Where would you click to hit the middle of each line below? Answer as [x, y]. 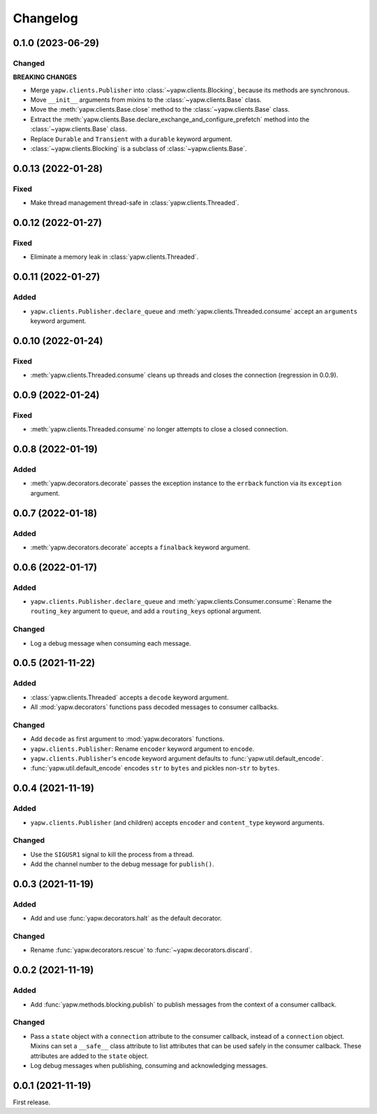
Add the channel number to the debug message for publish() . [122, 864]
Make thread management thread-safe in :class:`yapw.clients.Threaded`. [135, 203]
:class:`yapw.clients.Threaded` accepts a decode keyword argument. [130, 697]
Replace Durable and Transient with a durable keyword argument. [132, 139]
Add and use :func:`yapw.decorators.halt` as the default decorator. [126, 919]
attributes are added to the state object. [90, 1056]
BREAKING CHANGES [45, 77]
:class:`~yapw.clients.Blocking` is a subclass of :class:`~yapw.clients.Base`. [139, 149]
